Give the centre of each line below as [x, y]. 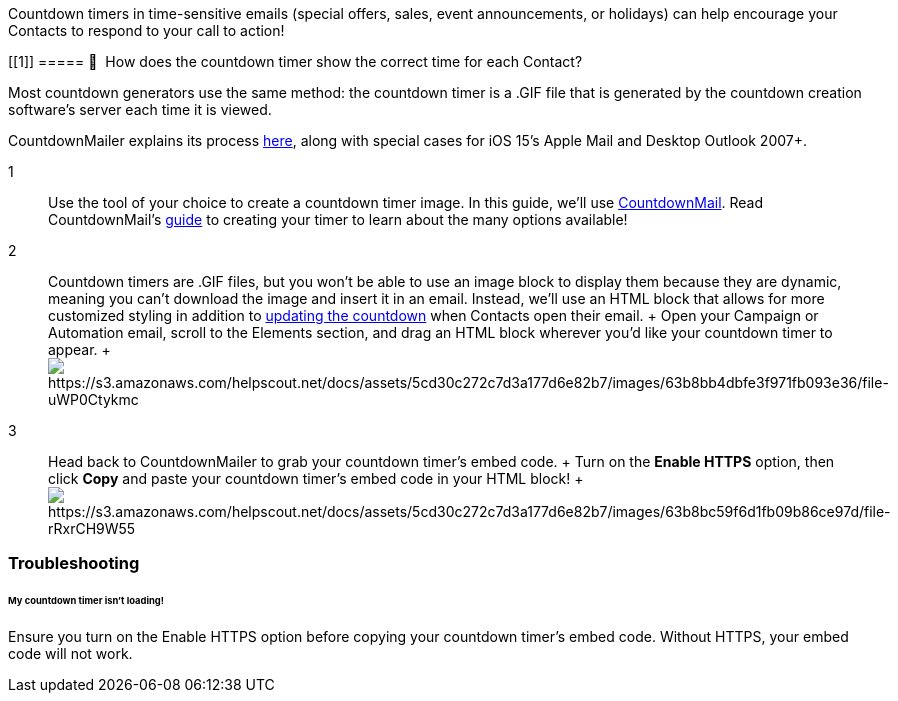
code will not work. [70, 654]
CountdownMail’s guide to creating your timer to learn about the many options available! [338, 219]
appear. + [79, 349]
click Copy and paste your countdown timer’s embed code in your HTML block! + [316, 478]
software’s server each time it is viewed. [140, 109]
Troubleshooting [74, 563]
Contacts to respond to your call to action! [146, 30]
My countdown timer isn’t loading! [86, 601]
